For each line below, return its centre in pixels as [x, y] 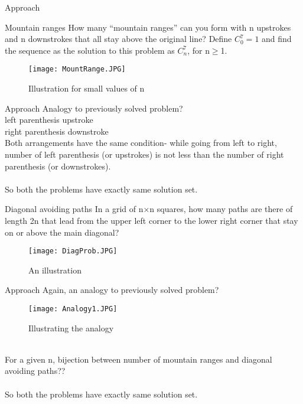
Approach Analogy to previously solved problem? [94, 108]
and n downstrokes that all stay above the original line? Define [118, 39]
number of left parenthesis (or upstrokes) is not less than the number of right [144, 154]
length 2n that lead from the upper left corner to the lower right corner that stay [151, 220]
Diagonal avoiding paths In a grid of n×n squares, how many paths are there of [149, 209]
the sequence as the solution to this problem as [90, 50]
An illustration [55, 270]
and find [277, 39]
